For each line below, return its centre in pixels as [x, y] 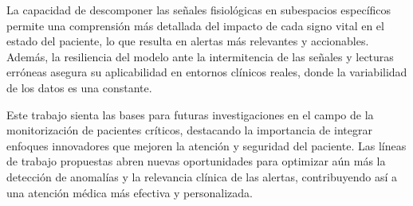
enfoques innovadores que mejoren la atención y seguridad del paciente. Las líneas [206, 145]
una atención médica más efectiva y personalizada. [130, 192]
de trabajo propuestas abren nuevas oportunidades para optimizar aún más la [196, 161]
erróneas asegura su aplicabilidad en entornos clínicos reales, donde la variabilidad [207, 72]
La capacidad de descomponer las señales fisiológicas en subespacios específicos [199, 10]
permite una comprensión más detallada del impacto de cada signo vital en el [195, 25]
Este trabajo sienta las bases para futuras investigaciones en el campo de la [190, 114]
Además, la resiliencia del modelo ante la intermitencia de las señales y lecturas [200, 56]
